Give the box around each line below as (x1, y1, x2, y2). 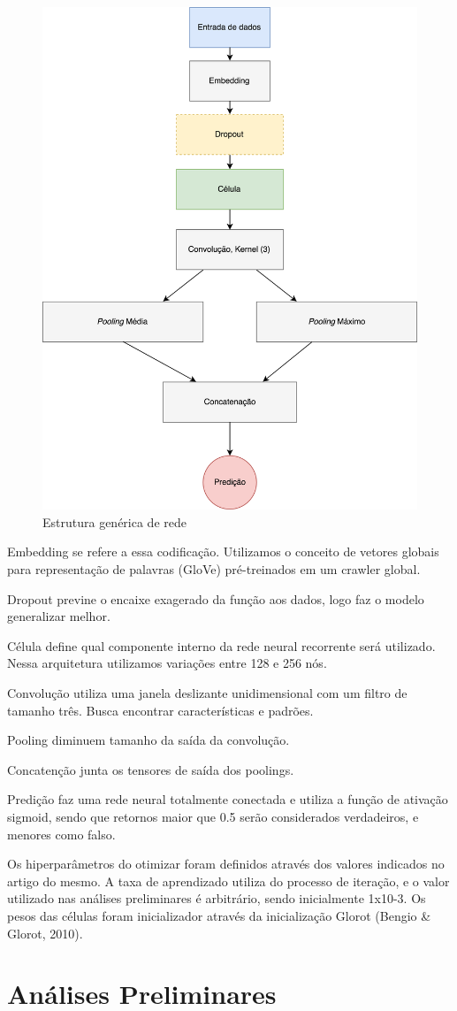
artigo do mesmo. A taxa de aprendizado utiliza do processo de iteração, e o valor (7, 871, 450, 890)
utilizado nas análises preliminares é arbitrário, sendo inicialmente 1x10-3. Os (7, 889, 426, 908)
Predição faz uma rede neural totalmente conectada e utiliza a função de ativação (7, 790, 448, 808)
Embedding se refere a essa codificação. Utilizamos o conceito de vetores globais (7, 542, 439, 561)
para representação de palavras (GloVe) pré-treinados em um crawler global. (7, 560, 421, 578)
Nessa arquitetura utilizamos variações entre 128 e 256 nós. (7, 654, 327, 672)
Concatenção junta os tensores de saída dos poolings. (7, 760, 294, 778)
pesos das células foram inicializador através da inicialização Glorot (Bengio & (7, 906, 431, 924)
